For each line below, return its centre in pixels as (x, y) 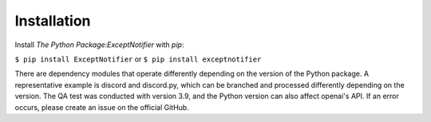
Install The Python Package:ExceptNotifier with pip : (99, 45)
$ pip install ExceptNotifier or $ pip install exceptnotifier (138, 59)
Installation (53, 21)
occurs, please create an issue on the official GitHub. (102, 107)
